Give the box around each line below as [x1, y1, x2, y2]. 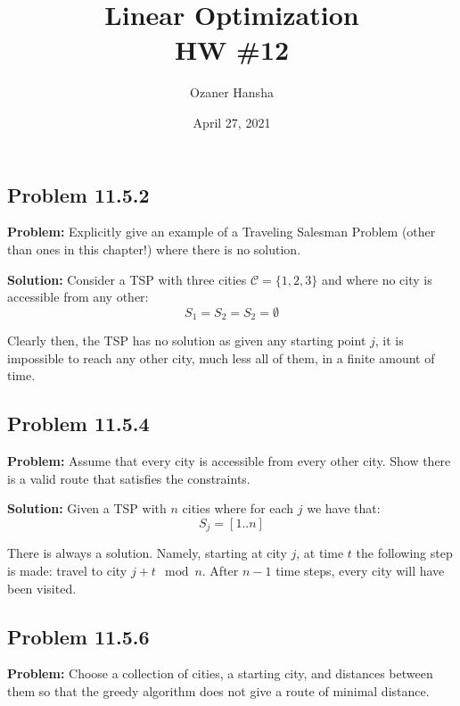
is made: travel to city [7, 561, 127, 579]
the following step [356, 544, 453, 562]
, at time [296, 544, 344, 562]
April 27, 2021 [193, 112, 271, 131]
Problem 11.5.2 [7, 180, 150, 208]
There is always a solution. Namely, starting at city [7, 544, 287, 562]
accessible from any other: [7, 287, 149, 306]
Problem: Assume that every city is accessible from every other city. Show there [7, 452, 451, 470]
